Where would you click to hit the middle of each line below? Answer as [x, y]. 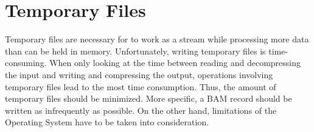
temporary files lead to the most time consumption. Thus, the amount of [141, 86]
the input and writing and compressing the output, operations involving [139, 74]
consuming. [26, 63]
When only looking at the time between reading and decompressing [175, 63]
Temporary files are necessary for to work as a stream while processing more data [157, 39]
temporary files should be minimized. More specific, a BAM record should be [148, 98]
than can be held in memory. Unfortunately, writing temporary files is [135, 51]
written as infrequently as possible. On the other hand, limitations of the [141, 110]
